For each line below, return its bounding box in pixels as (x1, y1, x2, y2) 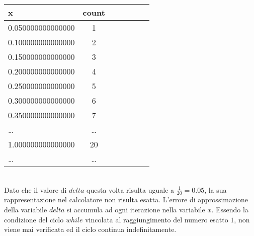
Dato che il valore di (4, 184, 67, 195)
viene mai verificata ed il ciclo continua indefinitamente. (4, 224, 177, 234)
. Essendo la (211, 204, 248, 215)
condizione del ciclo (4, 214, 64, 224)
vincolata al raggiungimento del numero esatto (85, 214, 228, 224)
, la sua (204, 184, 227, 195)
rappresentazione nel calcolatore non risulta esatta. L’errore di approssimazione (4, 194, 248, 205)
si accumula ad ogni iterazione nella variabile (67, 204, 205, 215)
